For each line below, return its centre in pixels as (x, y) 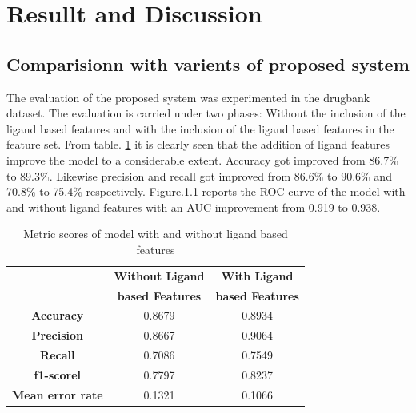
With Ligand (257, 275)
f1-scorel (57, 374)
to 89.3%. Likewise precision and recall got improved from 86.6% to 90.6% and (199, 175)
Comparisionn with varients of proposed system (208, 64)
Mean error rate (58, 394)
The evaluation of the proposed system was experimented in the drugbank (188, 97)
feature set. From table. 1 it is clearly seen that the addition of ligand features (198, 144)
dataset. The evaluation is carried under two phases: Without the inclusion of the (206, 113)
